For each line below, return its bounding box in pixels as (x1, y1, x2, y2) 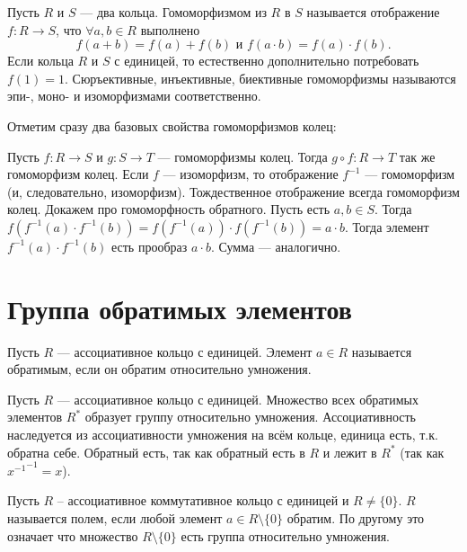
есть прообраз (110, 236, 188, 255)
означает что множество (7, 526, 138, 545)
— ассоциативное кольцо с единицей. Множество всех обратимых (57, 389, 419, 408)
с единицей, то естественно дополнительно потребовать (114, 51, 419, 70)
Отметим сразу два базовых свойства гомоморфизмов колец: (7, 116, 337, 135)
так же (399, 147, 436, 165)
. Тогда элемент (344, 217, 429, 236)
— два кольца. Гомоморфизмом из (80, 3, 267, 21)
